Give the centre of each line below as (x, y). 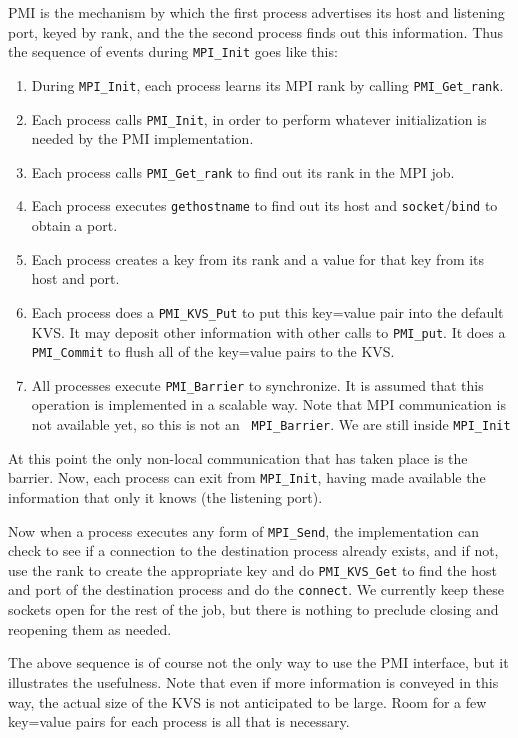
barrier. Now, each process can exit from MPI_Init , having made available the (247, 477)
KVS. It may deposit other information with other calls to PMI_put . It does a (268, 331)
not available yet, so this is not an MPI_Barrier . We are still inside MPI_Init (271, 424)
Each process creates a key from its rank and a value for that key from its (258, 258)
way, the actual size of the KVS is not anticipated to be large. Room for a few (247, 701)
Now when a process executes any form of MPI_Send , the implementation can (243, 530)
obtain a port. (74, 225)
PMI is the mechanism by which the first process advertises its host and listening (256, 12)
